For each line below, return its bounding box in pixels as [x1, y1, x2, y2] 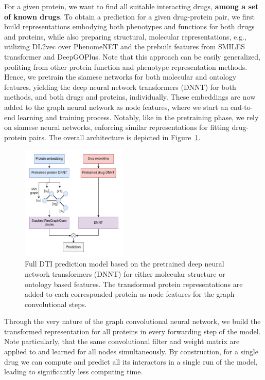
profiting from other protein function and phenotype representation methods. [4, 61, 248, 72]
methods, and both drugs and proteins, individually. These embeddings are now [4, 91, 256, 102]
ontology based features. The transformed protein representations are [25, 278, 243, 289]
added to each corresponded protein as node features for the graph [25, 289, 235, 299]
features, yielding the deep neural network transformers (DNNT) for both [4, 81, 236, 92]
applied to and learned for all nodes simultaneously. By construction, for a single [4, 346, 258, 357]
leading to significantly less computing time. [4, 366, 143, 377]
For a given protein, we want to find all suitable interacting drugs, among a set [4, 1, 259, 11]
